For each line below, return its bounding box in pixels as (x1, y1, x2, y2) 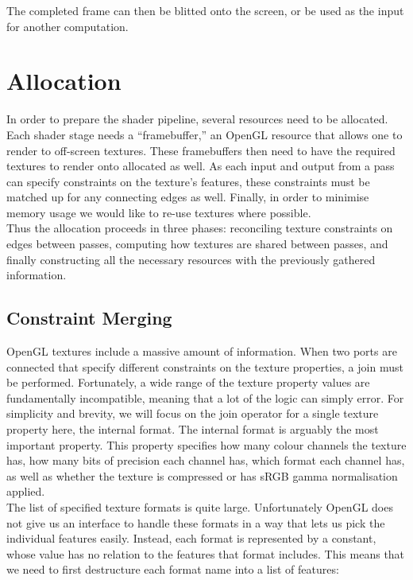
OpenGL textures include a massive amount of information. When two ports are (6, 343, 397, 360)
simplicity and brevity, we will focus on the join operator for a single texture (6, 405, 379, 422)
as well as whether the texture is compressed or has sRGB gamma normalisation (6, 467, 398, 484)
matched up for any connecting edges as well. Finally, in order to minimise (6, 189, 369, 205)
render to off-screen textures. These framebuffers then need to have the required (6, 142, 396, 158)
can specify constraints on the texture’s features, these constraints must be (6, 173, 370, 189)
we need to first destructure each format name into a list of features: (6, 561, 339, 578)
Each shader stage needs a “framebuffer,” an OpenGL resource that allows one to (6, 126, 403, 142)
